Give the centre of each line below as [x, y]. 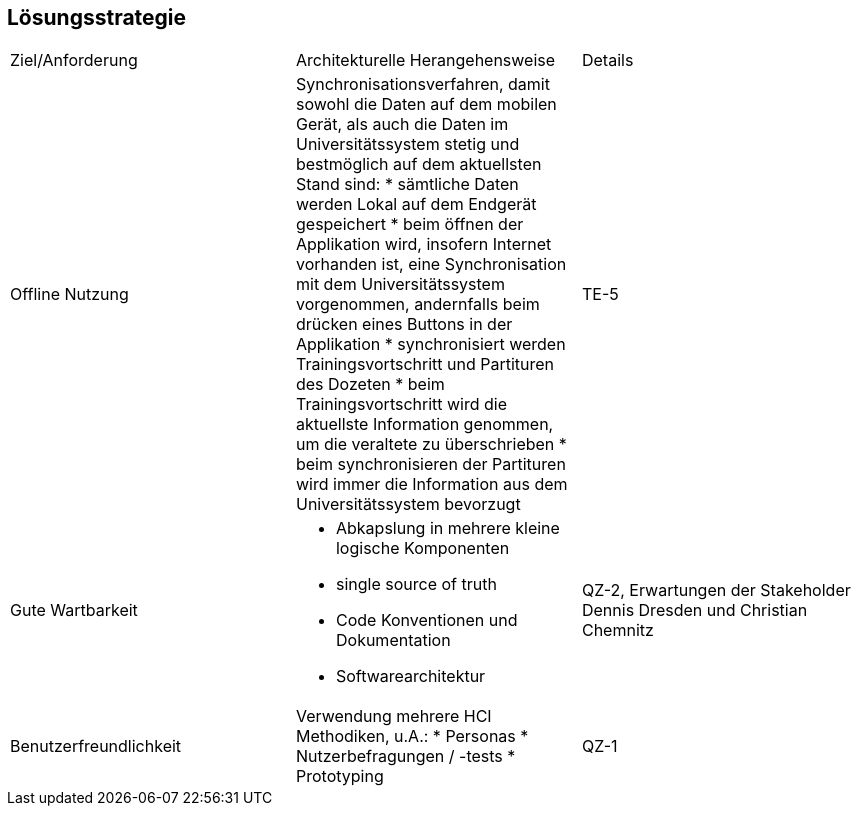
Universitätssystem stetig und [407, 144]
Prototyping [339, 776]
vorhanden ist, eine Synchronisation [431, 264]
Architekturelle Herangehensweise [425, 60]
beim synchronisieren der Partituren [430, 464]
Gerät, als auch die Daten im [402, 124]
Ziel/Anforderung [74, 60]
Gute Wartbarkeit [74, 610]
